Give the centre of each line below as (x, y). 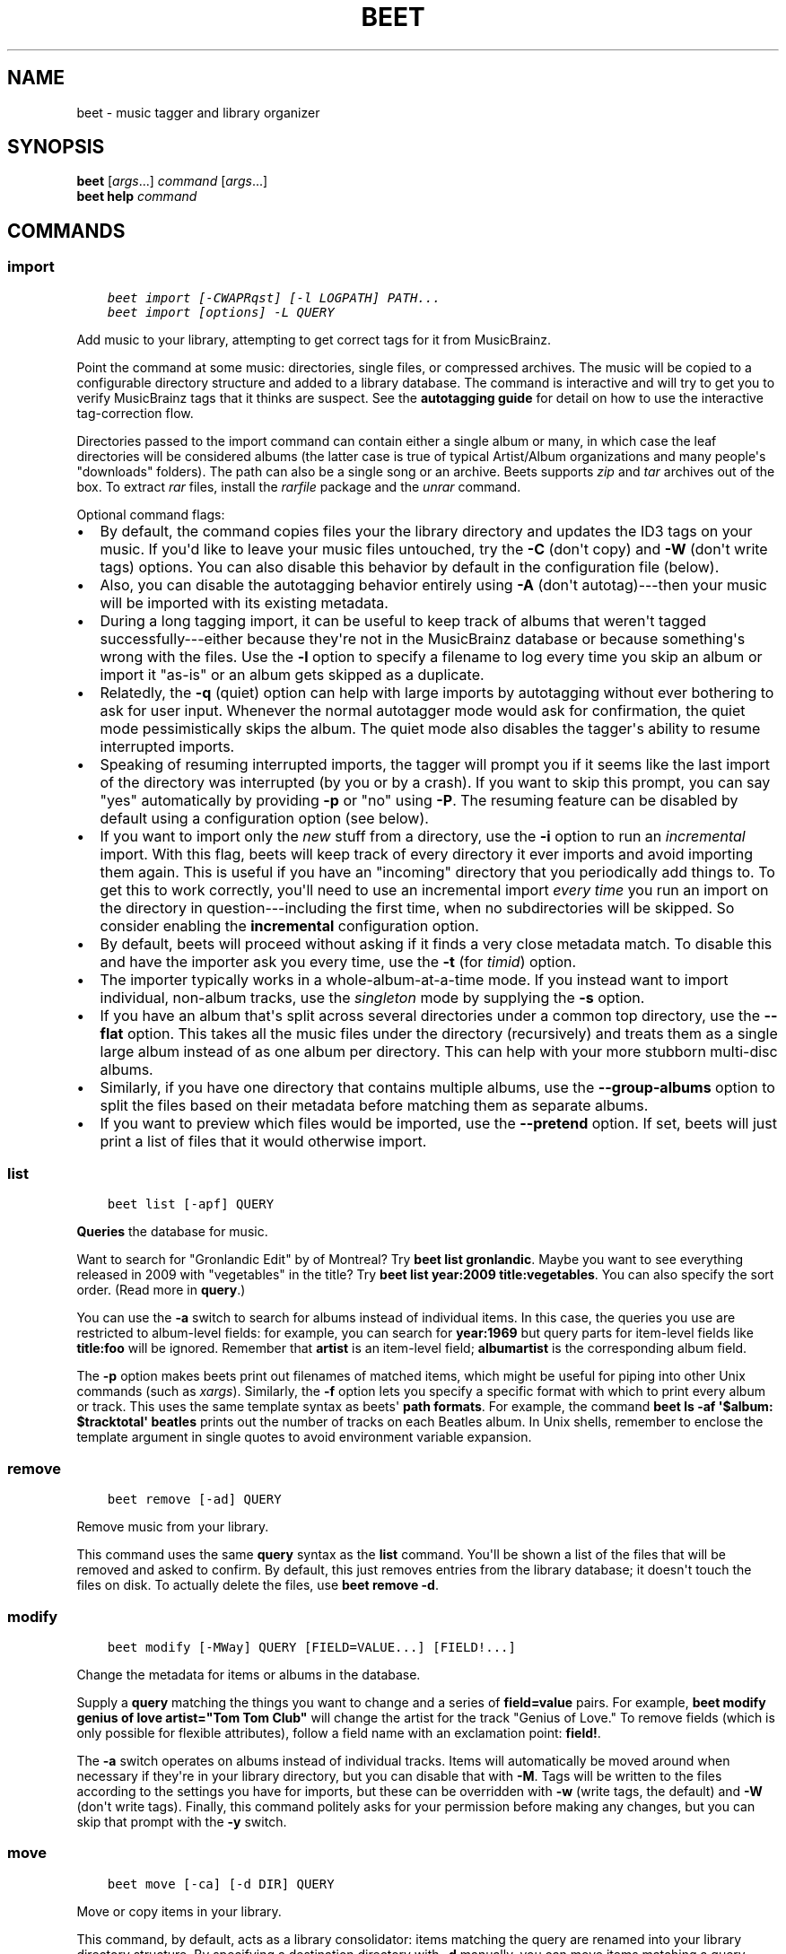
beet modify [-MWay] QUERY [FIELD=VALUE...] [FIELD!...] (311, 1647)
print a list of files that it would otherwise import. (263, 1141)
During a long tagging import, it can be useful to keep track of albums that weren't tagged (403, 620)
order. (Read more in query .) (161, 1290)
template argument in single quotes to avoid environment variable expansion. (304, 1437)
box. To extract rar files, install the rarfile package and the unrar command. (299, 486)
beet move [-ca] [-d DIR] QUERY (221, 1884)
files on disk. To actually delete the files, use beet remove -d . (258, 1585)
